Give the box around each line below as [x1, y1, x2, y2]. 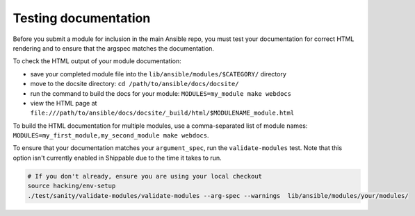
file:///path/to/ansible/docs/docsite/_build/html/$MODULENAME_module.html [30, 109, 295, 117]
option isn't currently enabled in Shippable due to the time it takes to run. [13, 153, 222, 162]
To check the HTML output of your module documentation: [13, 57, 181, 65]
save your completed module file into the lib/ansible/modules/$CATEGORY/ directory [30, 69, 286, 78]
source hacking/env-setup [27, 182, 116, 190]
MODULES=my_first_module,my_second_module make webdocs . [13, 131, 209, 140]
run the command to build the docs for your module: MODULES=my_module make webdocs [30, 89, 292, 97]
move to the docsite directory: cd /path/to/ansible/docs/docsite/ [30, 80, 239, 88]
